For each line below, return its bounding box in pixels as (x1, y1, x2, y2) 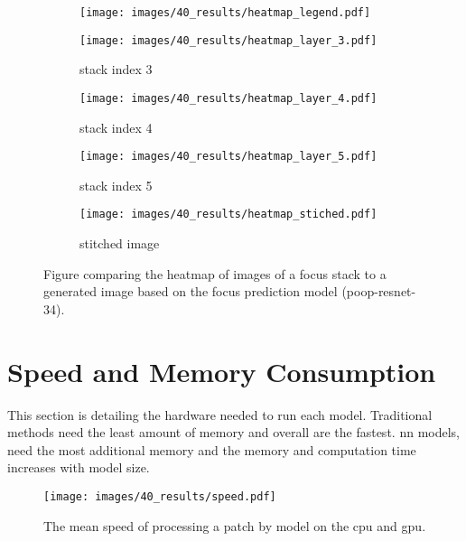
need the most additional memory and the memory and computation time (7, 440, 416, 459)
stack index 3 (79, 60, 153, 79)
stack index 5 (79, 175, 153, 194)
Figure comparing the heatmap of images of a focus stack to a (43, 264, 387, 283)
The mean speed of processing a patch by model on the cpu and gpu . (43, 516, 426, 535)
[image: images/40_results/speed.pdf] (43, 490, 276, 503)
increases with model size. (7, 458, 150, 477)
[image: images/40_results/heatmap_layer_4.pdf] (79, 91, 377, 105)
